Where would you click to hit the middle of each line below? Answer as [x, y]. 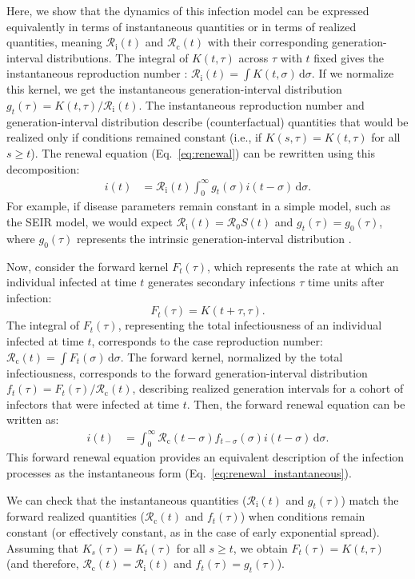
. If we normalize [353, 73]
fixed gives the [349, 57]
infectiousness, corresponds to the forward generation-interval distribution [187, 372]
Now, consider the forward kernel [88, 266]
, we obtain [260, 547]
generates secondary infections [221, 282]
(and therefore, [43, 563]
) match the [370, 499]
